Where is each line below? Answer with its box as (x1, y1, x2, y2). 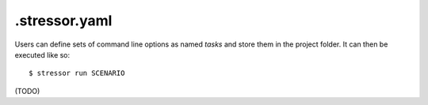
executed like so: (14, 50, 71, 59)
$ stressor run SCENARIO (29, 69, 125, 78)
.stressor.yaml (14, 12, 113, 29)
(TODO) (14, 86, 40, 96)
